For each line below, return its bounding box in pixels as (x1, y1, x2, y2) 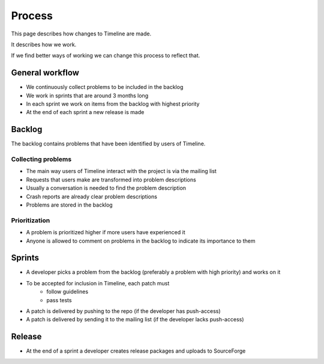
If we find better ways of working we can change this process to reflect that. (11, 52, 200, 59)
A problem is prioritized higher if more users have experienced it (26, 229, 185, 236)
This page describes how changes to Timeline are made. (11, 30, 152, 37)
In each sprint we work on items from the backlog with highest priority (26, 100, 200, 108)
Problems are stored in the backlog (26, 201, 113, 208)
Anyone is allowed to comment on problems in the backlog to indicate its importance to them (26, 237, 256, 244)
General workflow (11, 68, 79, 78)
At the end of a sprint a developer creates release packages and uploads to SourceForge (26, 347, 246, 354)
